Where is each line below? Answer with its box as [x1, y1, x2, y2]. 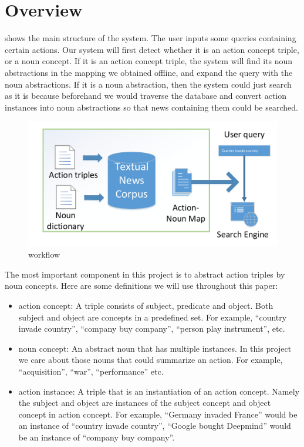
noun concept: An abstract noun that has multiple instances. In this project [18, 342, 292, 354]
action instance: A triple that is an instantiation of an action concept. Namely [18, 385, 300, 397]
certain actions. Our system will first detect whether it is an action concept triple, [5, 43, 299, 55]
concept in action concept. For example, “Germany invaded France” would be [18, 408, 298, 420]
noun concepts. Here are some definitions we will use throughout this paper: [5, 279, 278, 292]
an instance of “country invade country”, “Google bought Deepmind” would [18, 419, 291, 432]
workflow [28, 248, 60, 261]
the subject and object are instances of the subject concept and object [18, 396, 271, 409]
